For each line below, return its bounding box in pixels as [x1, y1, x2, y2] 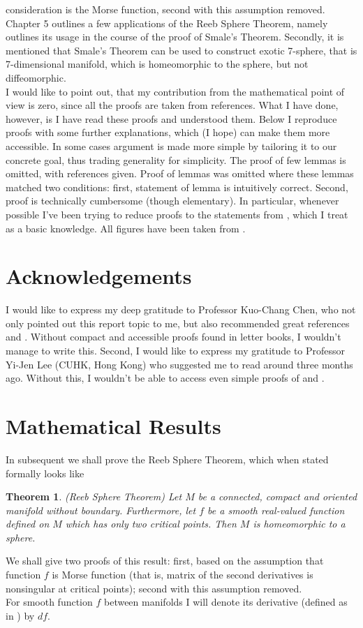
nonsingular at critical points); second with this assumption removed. [6, 581, 302, 595]
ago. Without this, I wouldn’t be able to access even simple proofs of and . [6, 371, 325, 385]
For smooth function [6, 595, 93, 609]
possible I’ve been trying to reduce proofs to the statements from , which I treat [6, 207, 348, 221]
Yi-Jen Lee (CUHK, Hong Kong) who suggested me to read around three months [6, 357, 353, 371]
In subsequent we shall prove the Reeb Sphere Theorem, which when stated [6, 451, 329, 466]
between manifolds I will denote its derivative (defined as [103, 595, 348, 609]
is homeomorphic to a [253, 516, 346, 531]
